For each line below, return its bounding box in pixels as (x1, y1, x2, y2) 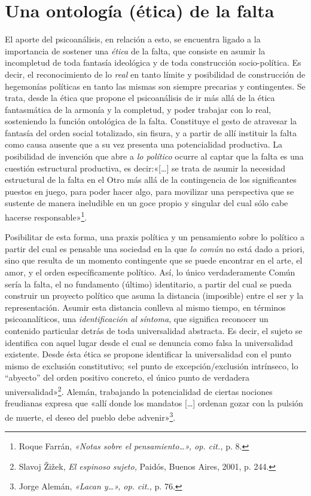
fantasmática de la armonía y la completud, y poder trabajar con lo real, (5, 103, 272, 115)
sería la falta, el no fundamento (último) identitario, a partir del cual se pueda (5, 277, 292, 290)
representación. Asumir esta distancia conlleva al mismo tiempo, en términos (5, 301, 286, 313)
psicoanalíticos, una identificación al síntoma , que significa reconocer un (5, 313, 269, 325)
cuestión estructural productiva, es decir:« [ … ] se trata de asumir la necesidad (5, 161, 286, 174)
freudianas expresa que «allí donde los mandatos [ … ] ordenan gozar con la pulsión (5, 397, 303, 409)
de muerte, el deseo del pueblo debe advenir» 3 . (5, 409, 176, 423)
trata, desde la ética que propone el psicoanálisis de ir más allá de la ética (5, 91, 275, 104)
